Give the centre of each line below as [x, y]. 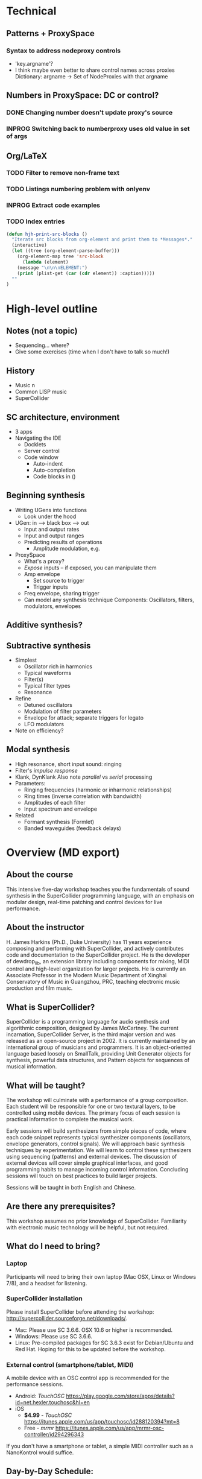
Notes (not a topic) [42, 331]
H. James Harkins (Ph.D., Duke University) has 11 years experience [89, 942]
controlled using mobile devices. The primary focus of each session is [93, 1113]
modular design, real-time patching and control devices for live [84, 902]
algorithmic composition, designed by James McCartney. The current [93, 1028]
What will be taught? [46, 1085]
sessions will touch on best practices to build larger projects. [82, 1176]
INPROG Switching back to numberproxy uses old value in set [98, 129]
